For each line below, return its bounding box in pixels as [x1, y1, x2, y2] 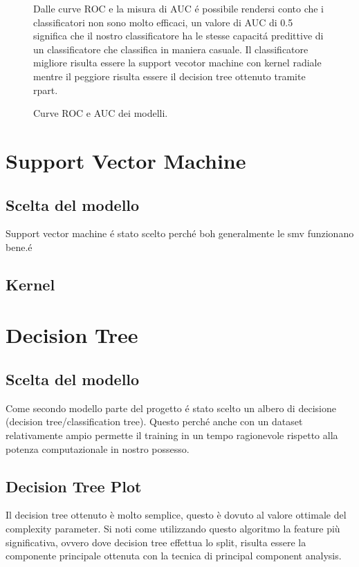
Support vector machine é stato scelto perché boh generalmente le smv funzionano [6, 226, 354, 241]
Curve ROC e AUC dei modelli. [33, 106, 168, 120]
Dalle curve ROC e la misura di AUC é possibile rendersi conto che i [33, 1, 324, 15]
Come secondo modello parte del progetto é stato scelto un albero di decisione [6, 400, 336, 415]
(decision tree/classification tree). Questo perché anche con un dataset [6, 414, 303, 429]
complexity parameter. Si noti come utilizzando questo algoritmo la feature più [6, 521, 340, 536]
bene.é [6, 239, 33, 254]
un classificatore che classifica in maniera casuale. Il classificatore [33, 41, 309, 56]
